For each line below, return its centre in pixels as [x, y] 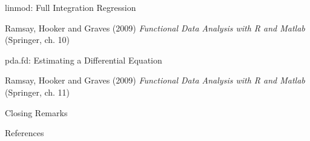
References [25, 133]
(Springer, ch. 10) [38, 40]
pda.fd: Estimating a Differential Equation [84, 60]
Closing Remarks [36, 112]
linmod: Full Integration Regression [71, 7]
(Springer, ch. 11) [38, 92]
